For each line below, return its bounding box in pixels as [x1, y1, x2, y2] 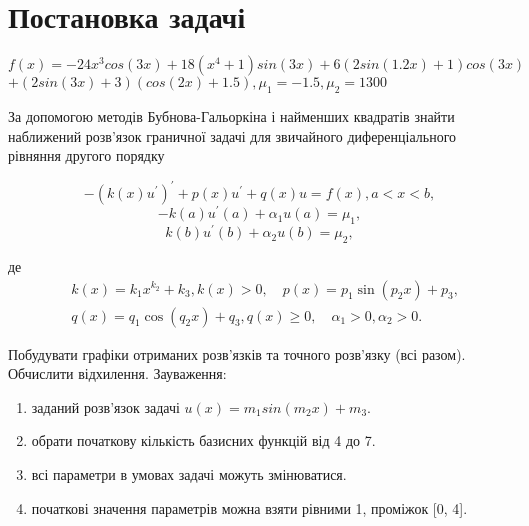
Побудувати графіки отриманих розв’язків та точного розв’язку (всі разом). [8, 343, 466, 364]
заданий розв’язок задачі [31, 396, 180, 417]
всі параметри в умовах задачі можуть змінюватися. [31, 463, 347, 484]
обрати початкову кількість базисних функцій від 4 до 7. [31, 430, 376, 451]
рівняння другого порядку [8, 145, 165, 166]
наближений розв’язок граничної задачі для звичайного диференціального [8, 125, 457, 146]
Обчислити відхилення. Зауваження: [8, 363, 227, 384]
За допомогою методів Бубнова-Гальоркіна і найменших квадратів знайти [8, 105, 455, 126]
